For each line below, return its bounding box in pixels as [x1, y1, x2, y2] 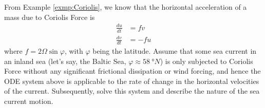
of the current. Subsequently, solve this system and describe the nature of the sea [4, 85, 260, 96]
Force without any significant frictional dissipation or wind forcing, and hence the [4, 66, 261, 76]
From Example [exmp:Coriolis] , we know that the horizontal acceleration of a [4, 2, 247, 12]
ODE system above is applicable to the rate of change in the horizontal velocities [4, 75, 259, 86]
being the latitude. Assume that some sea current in [92, 45, 257, 56]
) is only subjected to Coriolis [160, 55, 253, 66]
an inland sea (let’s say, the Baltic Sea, [4, 55, 126, 66]
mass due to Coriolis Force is [4, 11, 95, 22]
